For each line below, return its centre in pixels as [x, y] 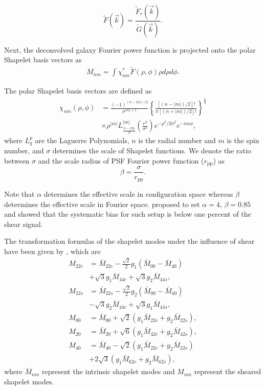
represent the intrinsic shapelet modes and [108, 371]
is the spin [243, 140]
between [17, 160]
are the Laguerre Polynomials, [82, 140]
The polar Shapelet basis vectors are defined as [78, 91]
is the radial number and [177, 140]
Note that [19, 193]
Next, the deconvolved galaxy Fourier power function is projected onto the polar [130, 49]
